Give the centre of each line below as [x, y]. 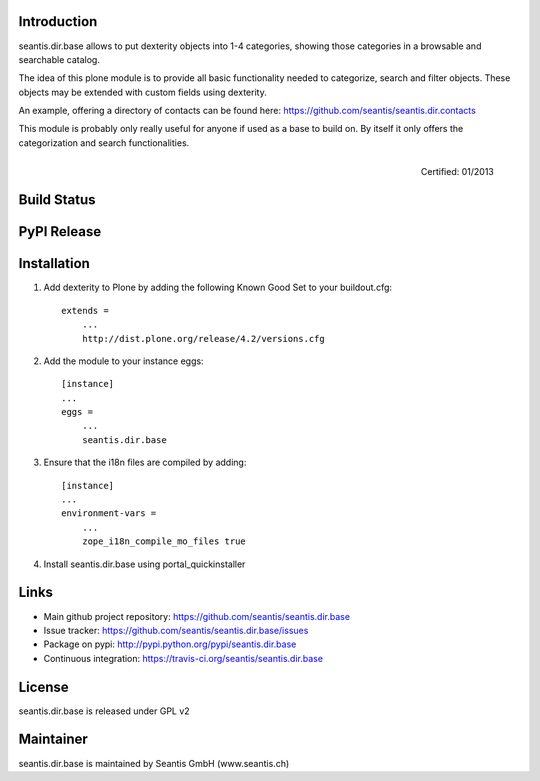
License [43, 686]
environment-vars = [109, 513]
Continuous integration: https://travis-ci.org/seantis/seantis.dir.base [183, 658]
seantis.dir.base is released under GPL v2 [104, 711]
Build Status [57, 200]
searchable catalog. [59, 59]
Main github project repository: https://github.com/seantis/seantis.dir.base [196, 616]
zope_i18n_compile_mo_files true [164, 541]
